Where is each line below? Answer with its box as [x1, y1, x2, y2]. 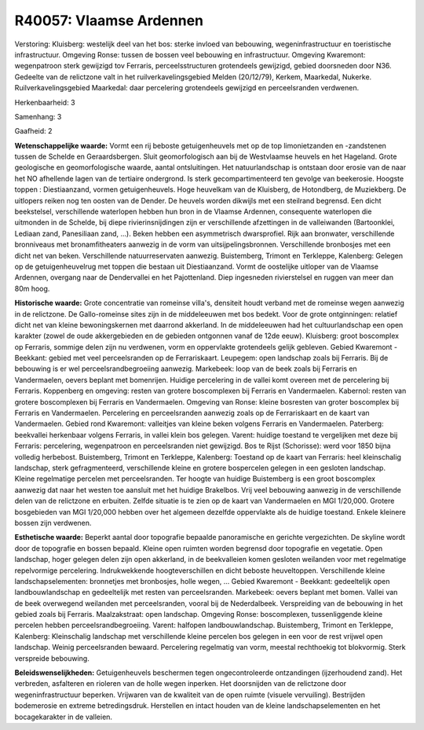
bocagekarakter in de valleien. [14, 712, 113, 721]
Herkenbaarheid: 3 [14, 97, 75, 107]
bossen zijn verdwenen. [14, 518, 92, 527]
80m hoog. [14, 284, 50, 293]
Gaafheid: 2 [14, 127, 53, 136]
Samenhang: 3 [14, 112, 62, 121]
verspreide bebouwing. [14, 653, 90, 663]
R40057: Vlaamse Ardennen [14, 12, 204, 29]
